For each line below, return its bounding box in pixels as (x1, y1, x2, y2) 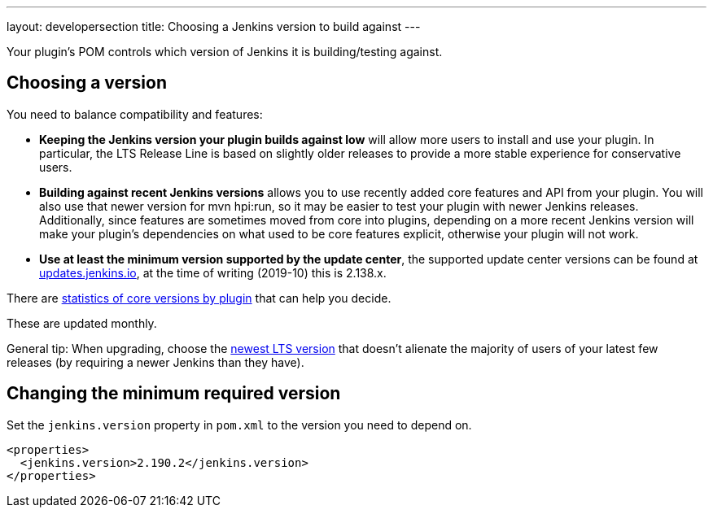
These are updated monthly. (7, 316, 157, 330)
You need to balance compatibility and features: (7, 107, 263, 121)
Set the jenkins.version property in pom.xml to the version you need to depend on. (7, 417, 472, 432)
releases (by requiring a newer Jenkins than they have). (7, 355, 304, 369)
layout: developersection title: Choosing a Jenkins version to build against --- (7, 20, 421, 33)
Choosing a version (7, 72, 167, 94)
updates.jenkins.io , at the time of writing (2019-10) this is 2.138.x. (39, 265, 387, 280)
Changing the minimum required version (7, 383, 341, 404)
